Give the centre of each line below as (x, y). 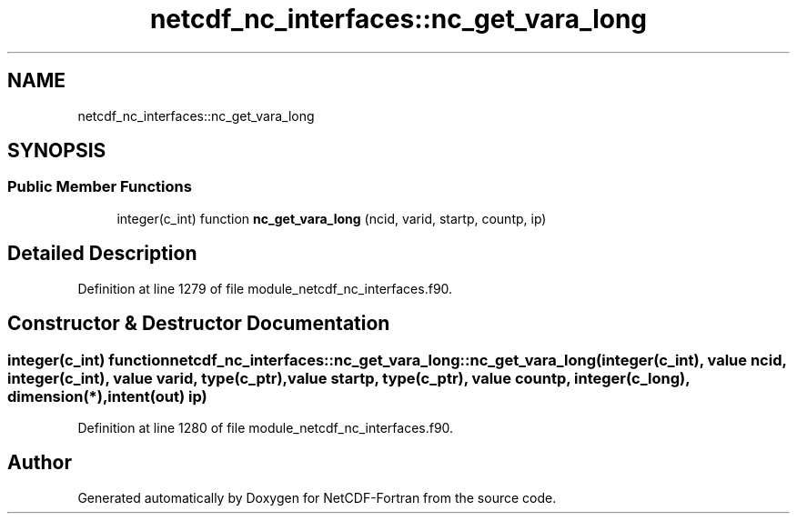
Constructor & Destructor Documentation (199, 324)
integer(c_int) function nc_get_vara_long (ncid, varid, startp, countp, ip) (332, 218)
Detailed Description (102, 254)
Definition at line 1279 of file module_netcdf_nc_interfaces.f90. (265, 288)
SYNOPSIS (57, 151)
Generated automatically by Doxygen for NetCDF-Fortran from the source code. (317, 497)
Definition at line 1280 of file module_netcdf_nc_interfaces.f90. (266, 427)
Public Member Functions (100, 187)
